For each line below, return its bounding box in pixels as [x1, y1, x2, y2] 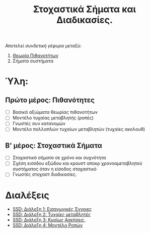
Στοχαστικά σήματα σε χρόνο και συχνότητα [12, 155, 107, 161]
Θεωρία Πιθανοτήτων [12, 53, 59, 59]
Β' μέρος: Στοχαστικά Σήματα [5, 141, 102, 150]
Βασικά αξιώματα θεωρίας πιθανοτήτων [12, 109, 98, 115]
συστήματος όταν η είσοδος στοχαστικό [12, 166, 97, 172]
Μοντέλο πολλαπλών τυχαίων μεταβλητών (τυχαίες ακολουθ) [12, 126, 145, 132]
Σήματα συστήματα [12, 58, 54, 64]
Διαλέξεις [5, 190, 49, 201]
